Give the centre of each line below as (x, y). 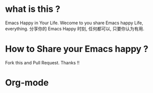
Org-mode (27, 83)
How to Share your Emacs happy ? (77, 49)
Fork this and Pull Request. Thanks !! (42, 62)
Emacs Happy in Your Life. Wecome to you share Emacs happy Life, (74, 23)
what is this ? (33, 9)
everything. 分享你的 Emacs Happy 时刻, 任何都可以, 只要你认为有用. (75, 29)
